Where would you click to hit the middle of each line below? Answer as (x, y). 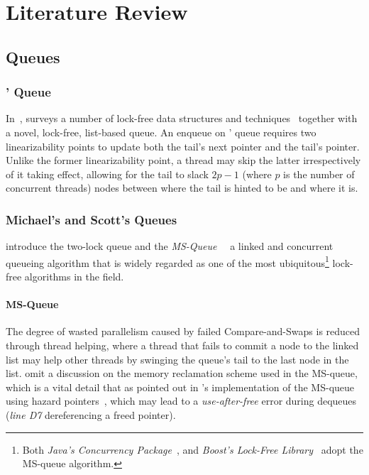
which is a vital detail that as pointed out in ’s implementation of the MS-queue (180, 387)
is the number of (319, 174)
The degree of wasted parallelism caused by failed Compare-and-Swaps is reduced (183, 331)
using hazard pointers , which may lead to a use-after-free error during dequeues (181, 401)
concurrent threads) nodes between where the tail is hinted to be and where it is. (182, 188)
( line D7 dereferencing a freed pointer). (91, 414)
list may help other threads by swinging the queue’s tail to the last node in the (177, 359)
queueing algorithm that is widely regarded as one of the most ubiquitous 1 (167, 261)
